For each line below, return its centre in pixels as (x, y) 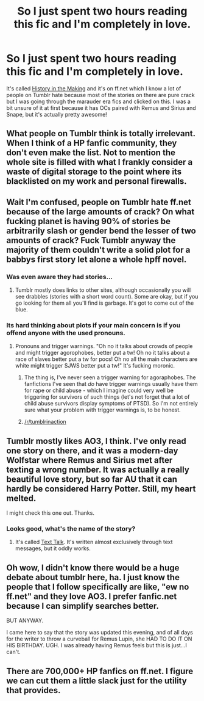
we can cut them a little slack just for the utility (97, 681)
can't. (14, 652)
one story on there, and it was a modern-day (92, 450)
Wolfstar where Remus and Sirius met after (90, 460)
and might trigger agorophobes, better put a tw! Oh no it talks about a (102, 353)
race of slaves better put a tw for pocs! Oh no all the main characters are (106, 359)
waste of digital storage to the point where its (94, 172)
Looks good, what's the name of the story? (71, 529)
